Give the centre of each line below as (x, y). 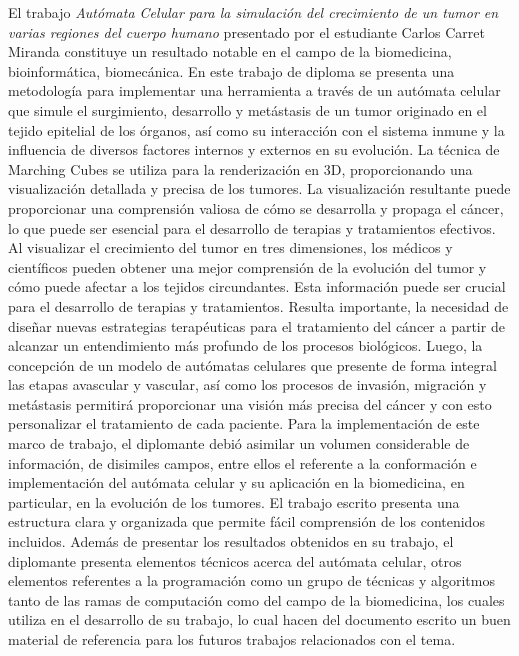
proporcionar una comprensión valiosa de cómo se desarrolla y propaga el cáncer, (256, 207)
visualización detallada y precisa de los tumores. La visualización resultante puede (259, 188)
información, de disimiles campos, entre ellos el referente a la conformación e (242, 462)
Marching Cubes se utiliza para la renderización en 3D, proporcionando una (240, 168)
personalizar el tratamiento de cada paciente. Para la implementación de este (244, 423)
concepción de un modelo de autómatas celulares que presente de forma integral (252, 364)
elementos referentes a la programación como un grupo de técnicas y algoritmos (251, 580)
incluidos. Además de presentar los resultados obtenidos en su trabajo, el (231, 541)
